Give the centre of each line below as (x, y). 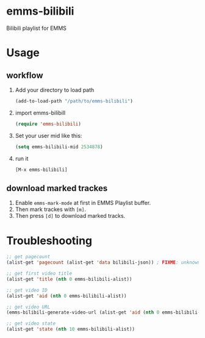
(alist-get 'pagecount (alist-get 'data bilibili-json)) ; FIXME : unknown (103, 263)
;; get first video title (39, 274)
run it (22, 158)
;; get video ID (27, 290)
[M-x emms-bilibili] (41, 170)
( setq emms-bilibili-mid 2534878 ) (59, 147)
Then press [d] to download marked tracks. (70, 216)
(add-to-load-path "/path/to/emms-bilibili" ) (74, 101)
